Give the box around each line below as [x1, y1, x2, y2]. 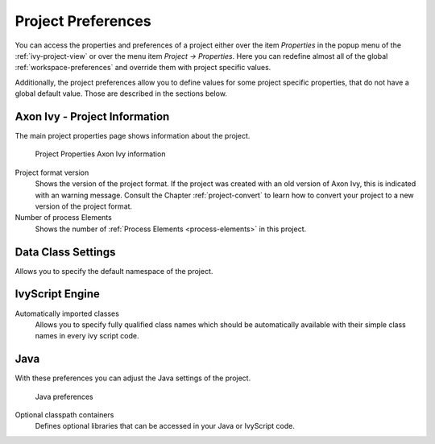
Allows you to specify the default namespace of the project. [14, 266, 213, 276]
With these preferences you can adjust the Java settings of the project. [14, 373, 251, 383]
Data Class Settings [14, 245, 116, 259]
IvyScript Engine [14, 287, 101, 301]
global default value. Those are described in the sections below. [14, 89, 227, 98]
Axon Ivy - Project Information [14, 110, 170, 123]
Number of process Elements [14, 213, 112, 222]
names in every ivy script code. [35, 331, 139, 341]
